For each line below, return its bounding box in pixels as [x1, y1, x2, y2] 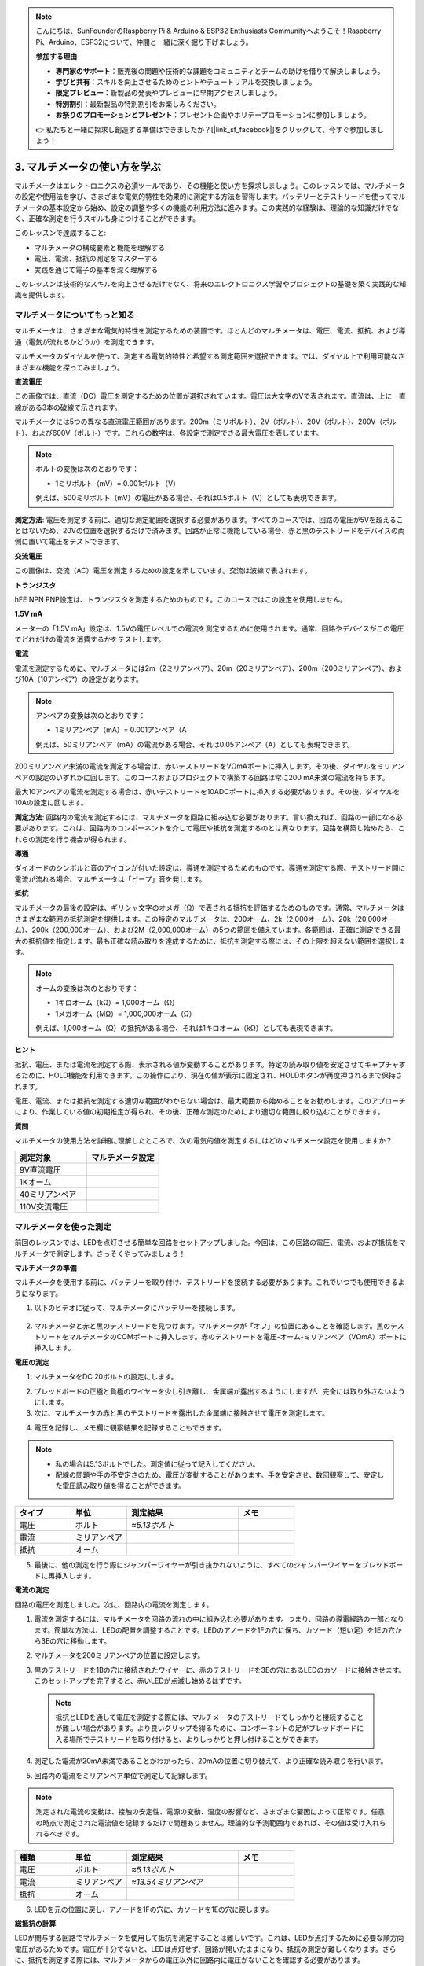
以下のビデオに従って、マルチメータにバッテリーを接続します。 [34, 1303, 239, 1313]
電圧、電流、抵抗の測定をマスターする [34, 254, 159, 263]
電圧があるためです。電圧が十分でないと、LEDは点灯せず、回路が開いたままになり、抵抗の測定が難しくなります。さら [14, 1944, 397, 1953]
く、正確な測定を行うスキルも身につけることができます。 [14, 213, 200, 223]
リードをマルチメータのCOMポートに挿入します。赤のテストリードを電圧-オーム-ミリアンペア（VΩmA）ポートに [40, 1332, 408, 1341]
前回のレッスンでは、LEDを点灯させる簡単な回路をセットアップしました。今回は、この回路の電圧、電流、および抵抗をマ [14, 1238, 406, 1247]
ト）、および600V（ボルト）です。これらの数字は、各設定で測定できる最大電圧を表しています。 [14, 428, 323, 437]
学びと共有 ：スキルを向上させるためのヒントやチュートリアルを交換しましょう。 [55, 77, 317, 87]
